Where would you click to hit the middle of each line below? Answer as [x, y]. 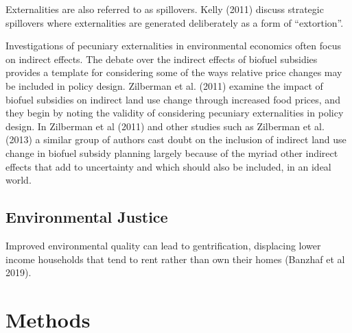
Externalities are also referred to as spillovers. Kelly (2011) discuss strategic [165, 9]
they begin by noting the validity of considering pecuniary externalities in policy [175, 113]
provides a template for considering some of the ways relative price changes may [174, 72]
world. [19, 180]
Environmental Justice [87, 217]
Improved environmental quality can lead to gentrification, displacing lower [163, 245]
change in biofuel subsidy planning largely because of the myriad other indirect [172, 152]
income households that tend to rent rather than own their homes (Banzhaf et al [175, 259]
